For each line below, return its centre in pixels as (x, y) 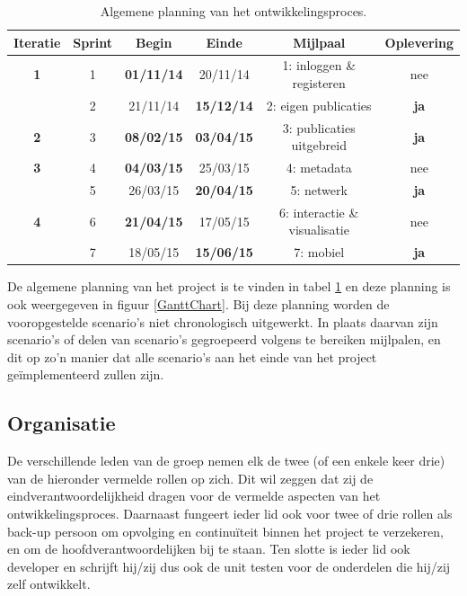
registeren (319, 83)
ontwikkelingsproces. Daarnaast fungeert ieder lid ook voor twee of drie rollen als (230, 513)
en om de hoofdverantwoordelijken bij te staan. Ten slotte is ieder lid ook (209, 549)
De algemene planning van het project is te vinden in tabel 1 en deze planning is (229, 286)
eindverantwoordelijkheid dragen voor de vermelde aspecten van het (194, 496)
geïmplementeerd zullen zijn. (86, 374)
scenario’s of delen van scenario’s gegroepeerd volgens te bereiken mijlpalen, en (224, 339)
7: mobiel (319, 252)
